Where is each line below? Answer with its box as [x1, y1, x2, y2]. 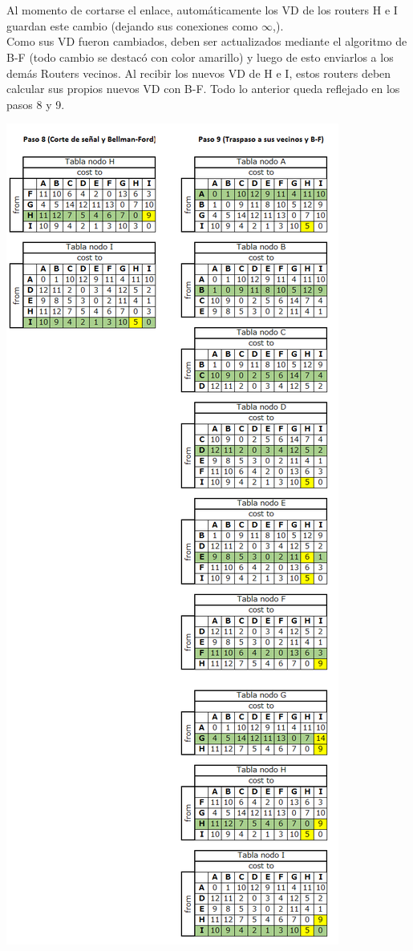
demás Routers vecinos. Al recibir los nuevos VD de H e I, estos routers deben [6, 64, 391, 81]
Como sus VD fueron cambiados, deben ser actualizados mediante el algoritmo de [6, 33, 407, 50]
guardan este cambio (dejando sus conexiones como [6, 17, 258, 34]
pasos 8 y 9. [6, 95, 65, 112]
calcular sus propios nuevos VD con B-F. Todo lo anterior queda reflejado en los [6, 80, 400, 97]
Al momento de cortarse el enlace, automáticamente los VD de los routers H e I [6, 2, 398, 18]
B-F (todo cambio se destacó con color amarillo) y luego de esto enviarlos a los [6, 48, 394, 65]
